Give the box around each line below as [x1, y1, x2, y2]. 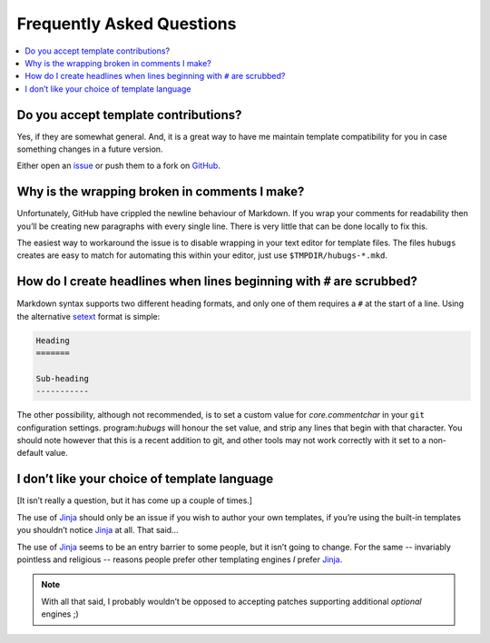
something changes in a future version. [16, 143, 163, 154]
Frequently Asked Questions [16, 14, 237, 34]
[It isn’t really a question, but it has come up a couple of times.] [16, 495, 253, 506]
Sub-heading [35, 373, 90, 383]
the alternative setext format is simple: [16, 311, 161, 321]
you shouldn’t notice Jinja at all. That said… [16, 525, 179, 536]
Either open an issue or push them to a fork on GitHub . [16, 160, 221, 172]
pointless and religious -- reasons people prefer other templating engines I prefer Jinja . [16, 554, 343, 565]
